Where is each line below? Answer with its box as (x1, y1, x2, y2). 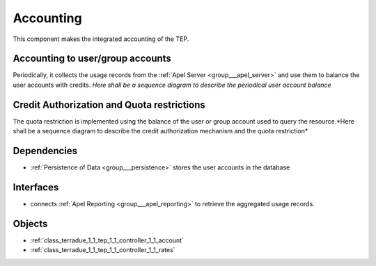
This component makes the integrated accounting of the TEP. (13, 35, 189, 43)
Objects (13, 217, 48, 229)
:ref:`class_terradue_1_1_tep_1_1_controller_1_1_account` (30, 236, 185, 244)
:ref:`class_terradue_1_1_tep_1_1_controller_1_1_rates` (30, 246, 175, 254)
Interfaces (13, 181, 59, 193)
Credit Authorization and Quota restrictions (13, 99, 205, 110)
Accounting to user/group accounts (13, 53, 172, 65)
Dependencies (13, 144, 78, 156)
